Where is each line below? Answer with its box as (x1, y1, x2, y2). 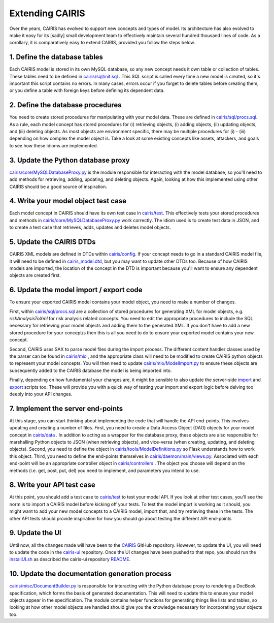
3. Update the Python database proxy (9, 155, 130, 165)
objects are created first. (9, 272, 61, 278)
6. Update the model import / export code (9, 286, 143, 294)
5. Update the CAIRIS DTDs (9, 238, 96, 246)
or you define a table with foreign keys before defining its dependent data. (9, 87, 165, 94)
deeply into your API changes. (9, 391, 73, 397)
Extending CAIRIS (9, 8, 86, 19)
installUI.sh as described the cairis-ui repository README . (9, 556, 131, 563)
